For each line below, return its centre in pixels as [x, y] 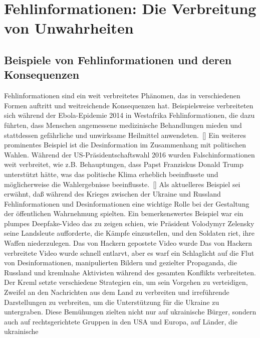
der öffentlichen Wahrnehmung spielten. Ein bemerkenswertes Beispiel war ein [124, 213]
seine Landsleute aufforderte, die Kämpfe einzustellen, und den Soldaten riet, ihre [129, 233]
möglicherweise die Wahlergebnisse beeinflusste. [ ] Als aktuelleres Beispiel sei [122, 184]
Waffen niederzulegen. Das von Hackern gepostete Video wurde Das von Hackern [128, 243]
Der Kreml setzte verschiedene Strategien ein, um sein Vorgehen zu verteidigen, [126, 282]
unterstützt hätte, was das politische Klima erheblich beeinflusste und [111, 174]
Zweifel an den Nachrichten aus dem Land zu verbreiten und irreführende [117, 292]
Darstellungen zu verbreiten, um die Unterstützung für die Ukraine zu [112, 302]
